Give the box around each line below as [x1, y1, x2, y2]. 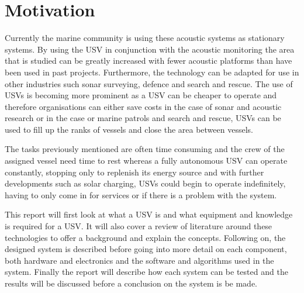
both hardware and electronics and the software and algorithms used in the [5, 254, 274, 266]
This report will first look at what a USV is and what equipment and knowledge [5, 208, 293, 220]
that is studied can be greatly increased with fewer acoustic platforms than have [5, 54, 292, 67]
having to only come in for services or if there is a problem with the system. [5, 188, 277, 201]
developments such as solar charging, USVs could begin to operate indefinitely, [5, 177, 286, 189]
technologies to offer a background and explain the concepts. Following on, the [5, 231, 286, 243]
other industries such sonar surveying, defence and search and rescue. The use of [5, 77, 293, 89]
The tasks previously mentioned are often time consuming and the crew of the [5, 143, 285, 155]
